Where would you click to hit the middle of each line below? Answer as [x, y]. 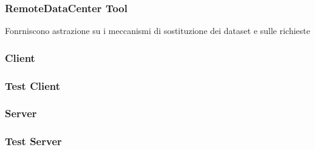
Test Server [33, 141]
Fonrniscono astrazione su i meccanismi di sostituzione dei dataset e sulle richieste [158, 31]
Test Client [33, 85]
